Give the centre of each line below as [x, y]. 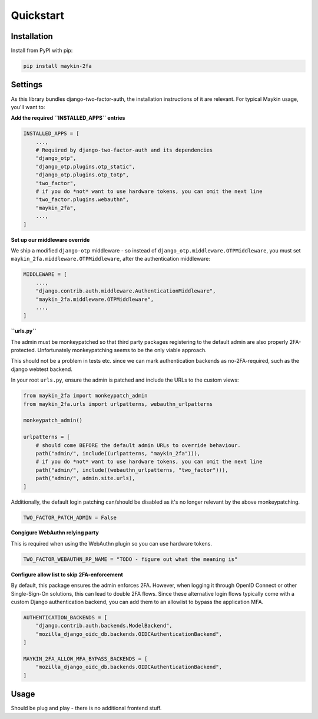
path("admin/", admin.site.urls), [85, 478]
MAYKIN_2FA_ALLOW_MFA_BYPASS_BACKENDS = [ [85, 659]
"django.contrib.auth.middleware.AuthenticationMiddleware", [126, 291]
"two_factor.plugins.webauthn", [82, 200]
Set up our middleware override [50, 239]
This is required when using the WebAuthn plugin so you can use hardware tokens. [111, 543]
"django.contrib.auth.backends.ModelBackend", [104, 626]
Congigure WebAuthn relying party [55, 533]
